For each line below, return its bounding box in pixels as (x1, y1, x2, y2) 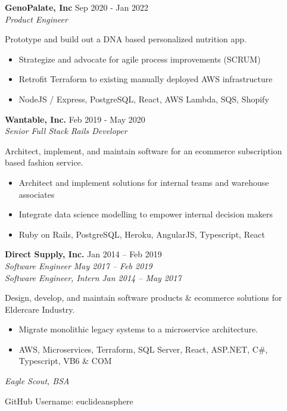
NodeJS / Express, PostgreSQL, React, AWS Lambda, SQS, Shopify (18, 92, 269, 105)
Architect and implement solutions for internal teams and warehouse (18, 176, 269, 188)
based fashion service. (5, 156, 83, 169)
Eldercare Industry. (5, 303, 75, 315)
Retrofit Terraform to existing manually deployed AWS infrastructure (18, 73, 273, 85)
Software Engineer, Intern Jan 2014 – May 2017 (5, 271, 182, 284)
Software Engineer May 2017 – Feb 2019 (5, 259, 152, 272)
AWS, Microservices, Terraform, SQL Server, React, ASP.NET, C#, (18, 342, 268, 355)
